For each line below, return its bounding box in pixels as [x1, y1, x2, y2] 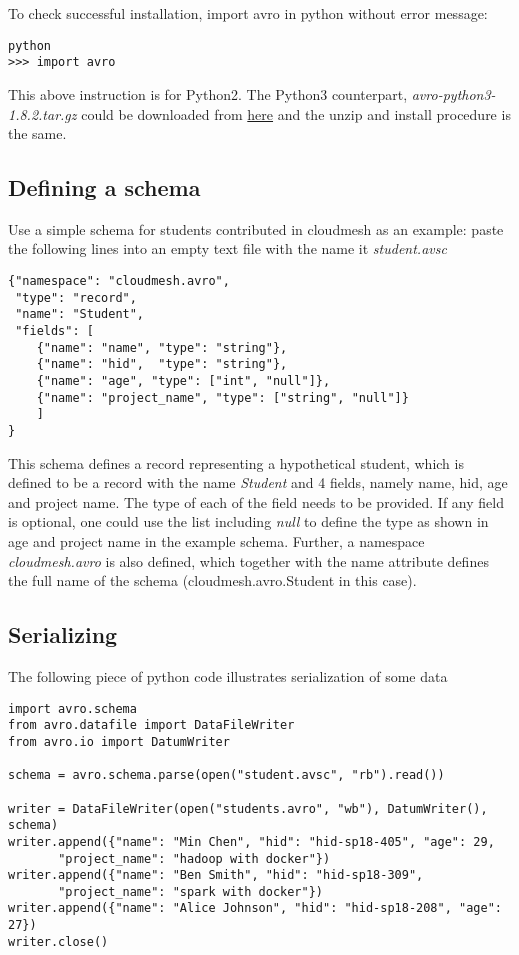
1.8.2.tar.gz [8, 103, 77, 124]
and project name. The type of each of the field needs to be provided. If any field [8, 491, 504, 512]
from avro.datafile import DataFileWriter [8, 718, 295, 733]
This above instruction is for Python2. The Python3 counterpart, [8, 83, 408, 104]
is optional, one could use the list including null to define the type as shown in [8, 511, 489, 532]
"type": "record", [15, 290, 137, 305]
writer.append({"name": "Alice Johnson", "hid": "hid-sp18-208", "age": [8, 901, 502, 916]
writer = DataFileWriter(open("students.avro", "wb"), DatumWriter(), [8, 801, 488, 816]
